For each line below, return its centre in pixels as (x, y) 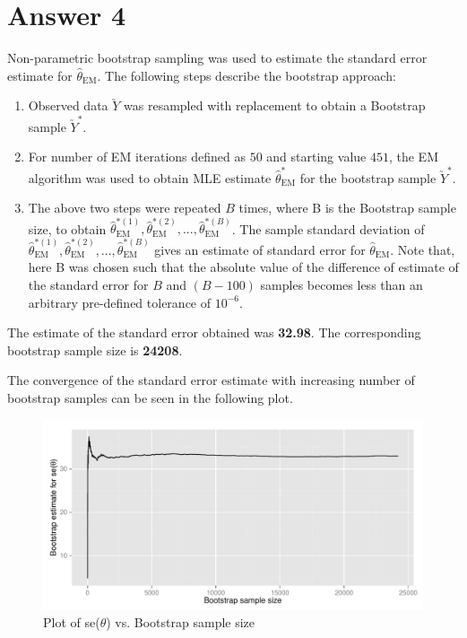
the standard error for (88, 284)
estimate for (40, 75)
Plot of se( (72, 622)
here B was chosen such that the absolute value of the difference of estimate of (243, 267)
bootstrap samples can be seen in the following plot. (150, 397)
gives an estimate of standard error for (260, 249)
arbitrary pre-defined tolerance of (120, 302)
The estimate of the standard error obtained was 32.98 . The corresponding (214, 332)
